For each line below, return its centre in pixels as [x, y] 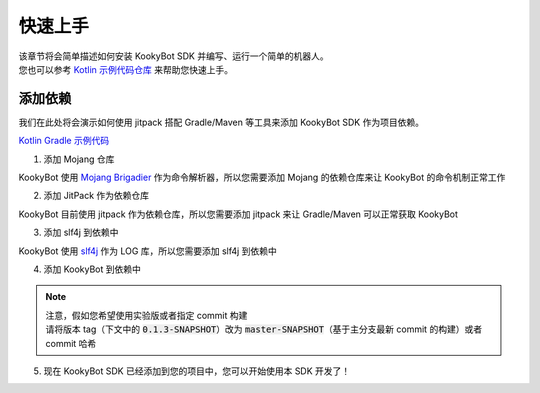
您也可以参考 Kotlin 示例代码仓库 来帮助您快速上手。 [126, 69]
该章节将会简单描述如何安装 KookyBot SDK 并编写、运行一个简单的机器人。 [173, 56]
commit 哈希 [71, 343]
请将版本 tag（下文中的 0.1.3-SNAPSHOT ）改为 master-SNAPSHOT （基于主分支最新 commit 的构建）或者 [264, 329]
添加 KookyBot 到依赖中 [92, 269]
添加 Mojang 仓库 [79, 159]
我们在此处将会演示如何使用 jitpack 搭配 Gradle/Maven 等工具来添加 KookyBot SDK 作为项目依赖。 [221, 122]
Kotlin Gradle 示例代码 [64, 141]
